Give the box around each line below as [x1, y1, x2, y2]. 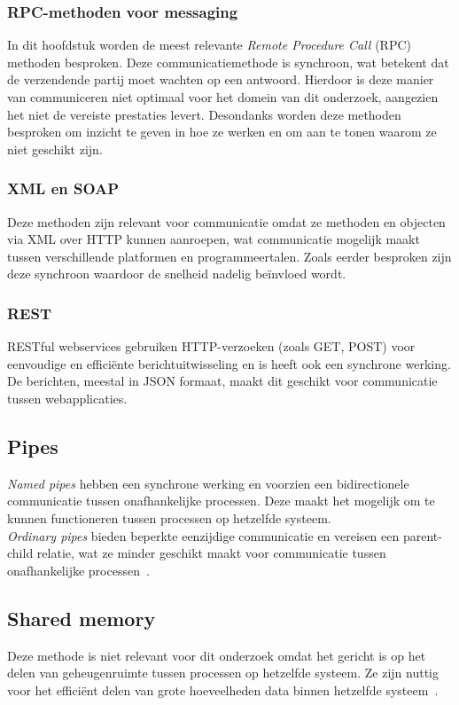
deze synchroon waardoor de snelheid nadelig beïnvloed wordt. [7, 264, 346, 283]
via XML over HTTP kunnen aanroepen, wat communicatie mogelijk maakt [7, 230, 420, 248]
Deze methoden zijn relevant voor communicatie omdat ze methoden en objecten [7, 212, 446, 231]
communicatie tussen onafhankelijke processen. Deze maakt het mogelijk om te [7, 491, 435, 510]
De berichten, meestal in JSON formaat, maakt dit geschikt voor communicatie [7, 372, 438, 390]
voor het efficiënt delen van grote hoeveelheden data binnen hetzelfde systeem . [7, 680, 439, 699]
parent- [402, 526, 442, 544]
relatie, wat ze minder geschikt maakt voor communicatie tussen [36, 544, 386, 562]
